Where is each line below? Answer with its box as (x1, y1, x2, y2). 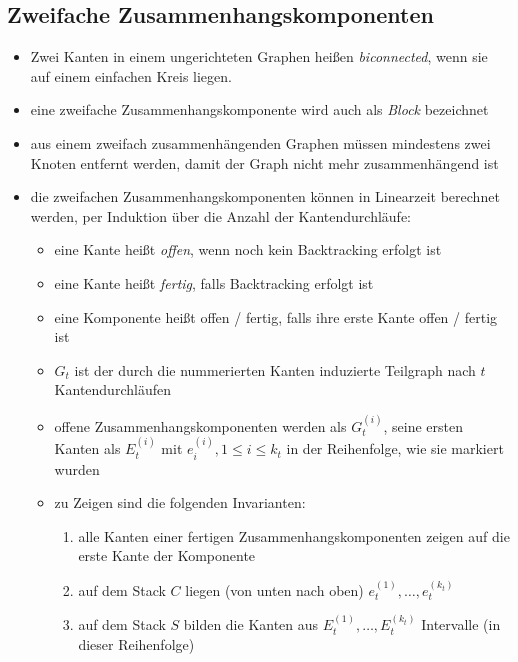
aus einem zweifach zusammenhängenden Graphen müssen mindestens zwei (30, 132, 491, 153)
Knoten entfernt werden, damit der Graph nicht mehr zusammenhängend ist (30, 152, 499, 173)
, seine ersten (383, 415, 463, 436)
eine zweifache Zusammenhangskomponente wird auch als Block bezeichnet (30, 99, 489, 120)
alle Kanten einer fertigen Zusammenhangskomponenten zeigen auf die (78, 525, 510, 546)
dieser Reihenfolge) (78, 633, 195, 654)
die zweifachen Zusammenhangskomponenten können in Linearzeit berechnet (30, 186, 500, 207)
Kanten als (54, 438, 121, 459)
